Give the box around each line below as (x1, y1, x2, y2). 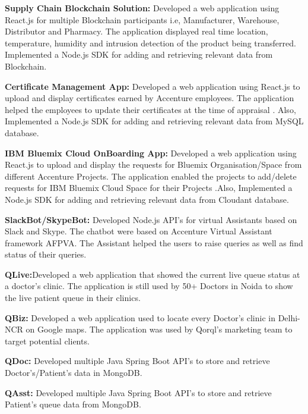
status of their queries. (5, 248, 87, 261)
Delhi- (278, 311, 300, 324)
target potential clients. (5, 334, 90, 347)
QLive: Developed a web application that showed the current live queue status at (5, 268, 300, 280)
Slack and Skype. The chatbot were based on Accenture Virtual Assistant (5, 225, 272, 237)
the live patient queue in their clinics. (5, 291, 141, 304)
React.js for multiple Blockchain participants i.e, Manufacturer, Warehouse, (5, 13, 280, 26)
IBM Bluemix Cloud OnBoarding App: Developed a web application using (5, 146, 297, 159)
